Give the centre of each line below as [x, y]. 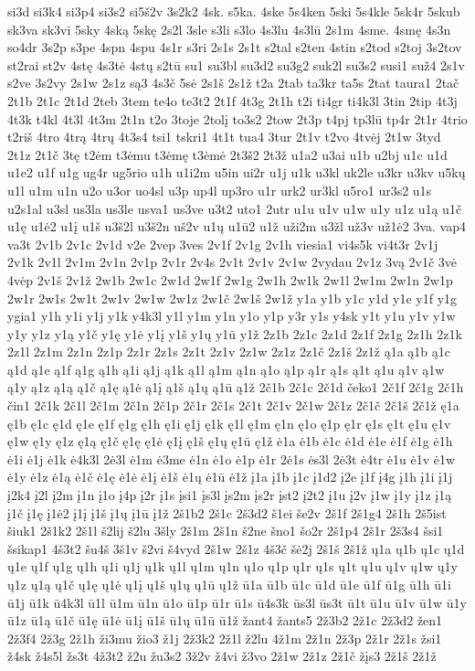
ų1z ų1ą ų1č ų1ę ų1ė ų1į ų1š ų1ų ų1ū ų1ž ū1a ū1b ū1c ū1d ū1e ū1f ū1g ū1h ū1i [229, 584]
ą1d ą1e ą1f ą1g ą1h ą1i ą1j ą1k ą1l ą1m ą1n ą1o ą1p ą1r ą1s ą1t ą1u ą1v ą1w [226, 369]
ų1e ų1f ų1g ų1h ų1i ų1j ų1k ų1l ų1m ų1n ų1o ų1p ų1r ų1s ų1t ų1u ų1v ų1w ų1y [232, 566]
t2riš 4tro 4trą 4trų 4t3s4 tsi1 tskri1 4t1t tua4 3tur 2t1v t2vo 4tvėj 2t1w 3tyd [224, 137]
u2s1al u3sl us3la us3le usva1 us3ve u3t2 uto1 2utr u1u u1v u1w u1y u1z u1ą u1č [235, 208]
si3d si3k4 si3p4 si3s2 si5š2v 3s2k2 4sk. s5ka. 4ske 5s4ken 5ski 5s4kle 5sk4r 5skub [234, 11]
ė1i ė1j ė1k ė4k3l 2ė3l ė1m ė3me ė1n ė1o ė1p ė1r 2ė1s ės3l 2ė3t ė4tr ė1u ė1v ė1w [232, 458]
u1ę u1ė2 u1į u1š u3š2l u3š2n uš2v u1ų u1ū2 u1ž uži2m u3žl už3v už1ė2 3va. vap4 [237, 226]
